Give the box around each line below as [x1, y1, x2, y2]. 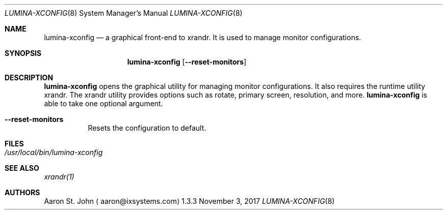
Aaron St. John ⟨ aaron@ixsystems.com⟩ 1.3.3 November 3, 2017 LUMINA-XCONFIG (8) [44, 197, 335, 205]
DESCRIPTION [5, 73, 54, 82]
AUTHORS [5, 188, 40, 197]
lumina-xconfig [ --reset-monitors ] [127, 57, 247, 66]
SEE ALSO [5, 164, 39, 172]
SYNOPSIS [5, 49, 42, 57]
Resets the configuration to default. [88, 124, 206, 132]
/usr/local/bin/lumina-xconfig [5, 148, 103, 157]
